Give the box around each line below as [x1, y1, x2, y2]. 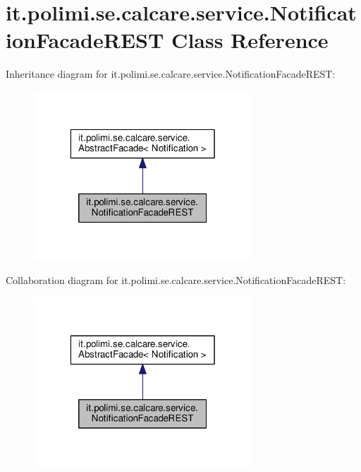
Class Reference [171, 25, 329, 54]
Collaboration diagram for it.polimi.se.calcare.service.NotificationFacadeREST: [6, 273, 346, 288]
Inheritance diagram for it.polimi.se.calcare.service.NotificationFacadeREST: [6, 66, 336, 81]
